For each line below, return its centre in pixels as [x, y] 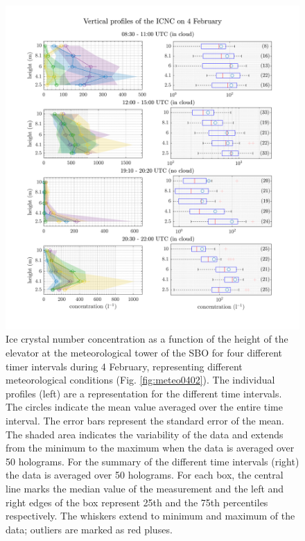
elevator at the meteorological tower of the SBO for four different [144, 353]
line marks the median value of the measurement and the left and [145, 488]
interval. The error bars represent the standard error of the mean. [145, 420]
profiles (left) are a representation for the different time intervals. [144, 393]
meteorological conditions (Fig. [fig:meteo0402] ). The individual [140, 380]
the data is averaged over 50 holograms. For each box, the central [145, 475]
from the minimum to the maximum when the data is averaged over [150, 448]
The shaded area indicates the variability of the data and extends [145, 434]
